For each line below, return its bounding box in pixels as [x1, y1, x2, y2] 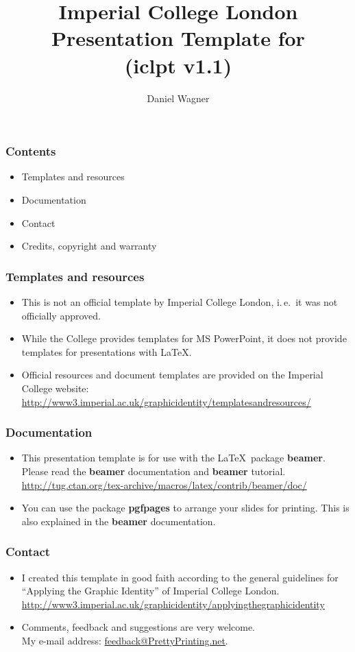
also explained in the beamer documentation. [21, 514, 216, 528]
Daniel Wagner [147, 90, 210, 105]
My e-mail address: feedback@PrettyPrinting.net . [21, 633, 228, 647]
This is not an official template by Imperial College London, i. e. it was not [21, 294, 338, 309]
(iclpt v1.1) [124, 51, 232, 79]
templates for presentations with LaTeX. [21, 344, 192, 359]
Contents [5, 143, 56, 160]
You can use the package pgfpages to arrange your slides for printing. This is [21, 500, 350, 515]
